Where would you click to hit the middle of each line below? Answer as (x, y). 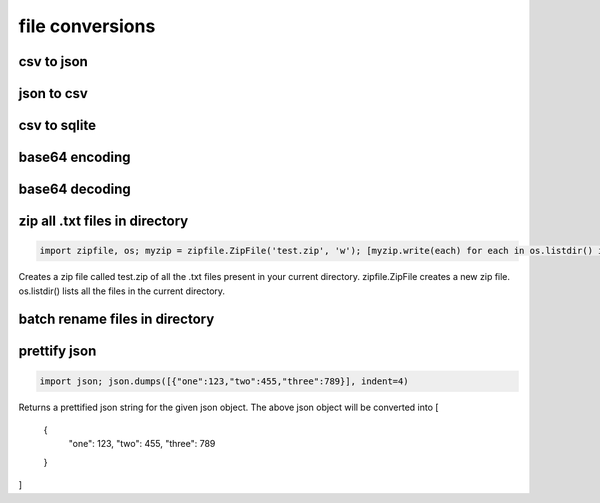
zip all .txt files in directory (103, 221)
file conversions (87, 26)
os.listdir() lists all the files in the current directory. (121, 291)
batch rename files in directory (116, 319)
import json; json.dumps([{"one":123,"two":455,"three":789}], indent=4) (224, 381)
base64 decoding (74, 189)
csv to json (53, 61)
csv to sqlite (57, 125)
